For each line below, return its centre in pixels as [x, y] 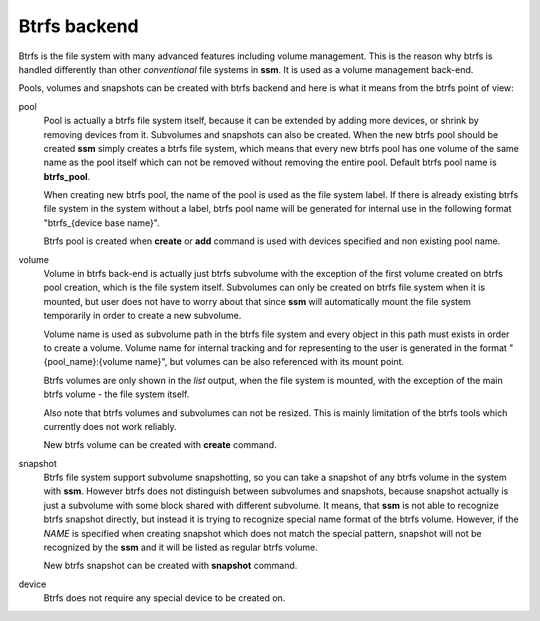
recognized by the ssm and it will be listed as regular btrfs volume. [181, 547]
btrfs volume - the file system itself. [116, 394]
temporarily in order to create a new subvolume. [142, 316]
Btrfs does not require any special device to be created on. [164, 598]
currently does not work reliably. [110, 426]
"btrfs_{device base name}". [101, 222]
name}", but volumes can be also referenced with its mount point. [269, 362]
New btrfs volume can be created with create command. [160, 445]
